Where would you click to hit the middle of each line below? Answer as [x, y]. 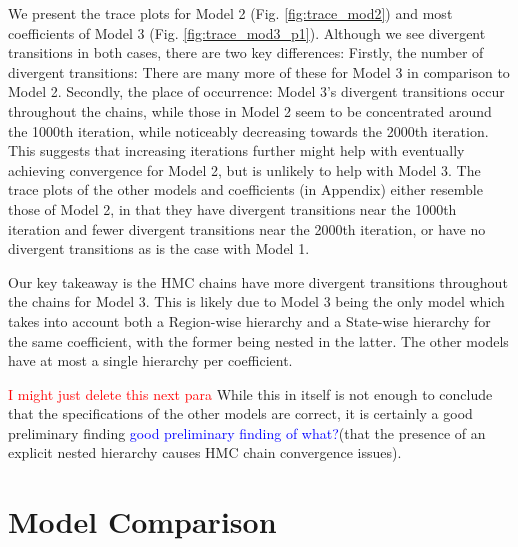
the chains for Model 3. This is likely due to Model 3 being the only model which [256, 301]
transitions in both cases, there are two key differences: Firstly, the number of [246, 52]
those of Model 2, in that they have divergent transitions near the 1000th [232, 208]
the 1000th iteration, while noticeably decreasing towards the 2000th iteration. [248, 130]
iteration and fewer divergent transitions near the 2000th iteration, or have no [247, 228]
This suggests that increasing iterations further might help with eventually [236, 150]
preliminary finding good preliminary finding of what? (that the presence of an [247, 432]
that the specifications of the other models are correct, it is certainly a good [240, 413]
